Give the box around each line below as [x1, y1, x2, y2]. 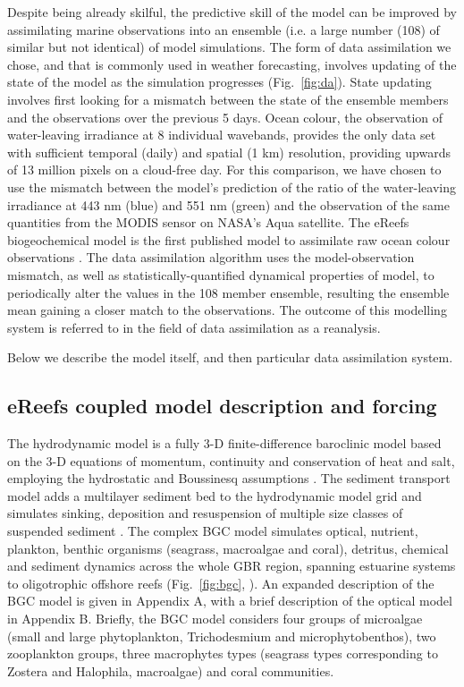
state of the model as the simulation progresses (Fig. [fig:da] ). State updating [7, 72, 432, 91]
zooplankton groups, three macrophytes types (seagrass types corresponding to [7, 644, 438, 663]
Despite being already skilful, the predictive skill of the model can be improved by [7, 3, 458, 21]
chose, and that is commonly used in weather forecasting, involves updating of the [7, 55, 457, 73]
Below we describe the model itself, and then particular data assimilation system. [7, 348, 453, 367]
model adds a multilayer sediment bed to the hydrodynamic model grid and [7, 486, 422, 505]
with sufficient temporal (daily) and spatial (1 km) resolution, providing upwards [7, 142, 451, 161]
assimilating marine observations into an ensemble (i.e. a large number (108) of [7, 20, 440, 38]
